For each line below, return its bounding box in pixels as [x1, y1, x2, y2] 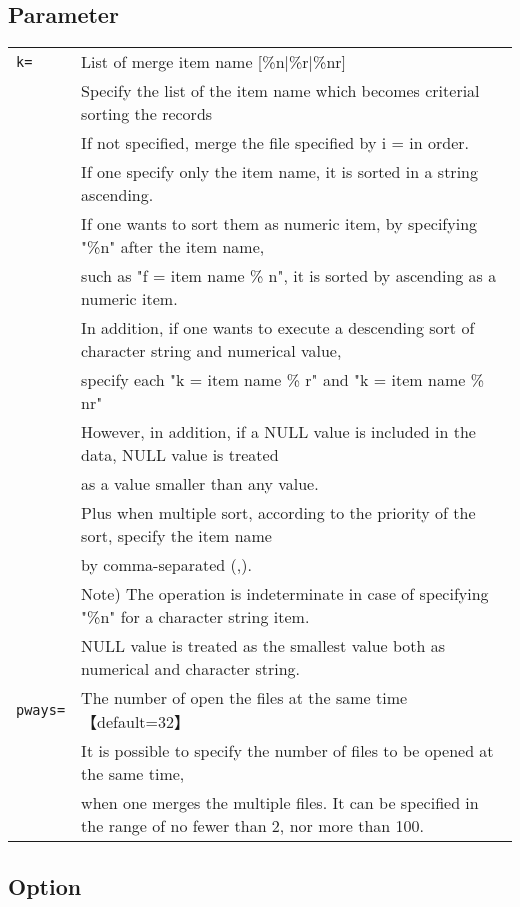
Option [8, 870, 82, 901]
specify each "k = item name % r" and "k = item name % [81, 368, 485, 392]
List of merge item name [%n [81, 50, 285, 74]
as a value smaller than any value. [81, 472, 319, 496]
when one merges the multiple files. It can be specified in [81, 791, 479, 815]
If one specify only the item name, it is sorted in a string [81, 160, 478, 184]
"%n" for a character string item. [81, 605, 310, 629]
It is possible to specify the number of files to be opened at [81, 739, 494, 763]
